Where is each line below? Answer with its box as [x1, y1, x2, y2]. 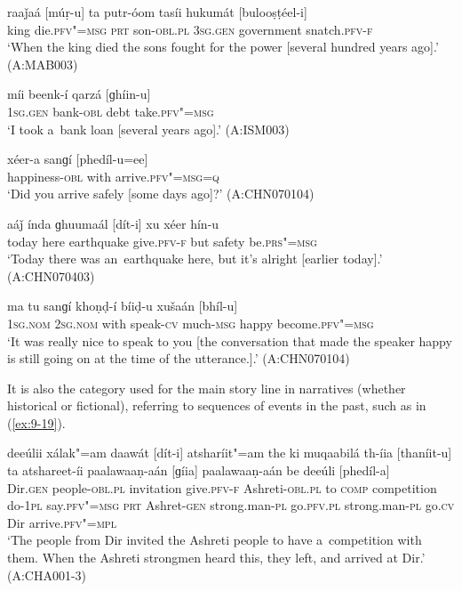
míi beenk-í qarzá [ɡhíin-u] [7, 85, 151, 103]
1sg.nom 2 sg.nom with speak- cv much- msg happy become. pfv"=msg [7, 313, 374, 332]
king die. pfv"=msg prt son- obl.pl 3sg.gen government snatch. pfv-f [7, 20, 373, 38]
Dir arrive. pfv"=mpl [7, 513, 116, 531]
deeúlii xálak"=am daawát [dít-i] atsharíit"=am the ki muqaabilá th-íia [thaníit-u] [7, 443, 452, 462]
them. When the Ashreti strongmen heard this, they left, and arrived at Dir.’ [7, 548, 426, 567]
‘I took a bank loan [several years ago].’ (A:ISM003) [7, 119, 290, 138]
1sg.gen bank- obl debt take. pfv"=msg [7, 101, 214, 120]
